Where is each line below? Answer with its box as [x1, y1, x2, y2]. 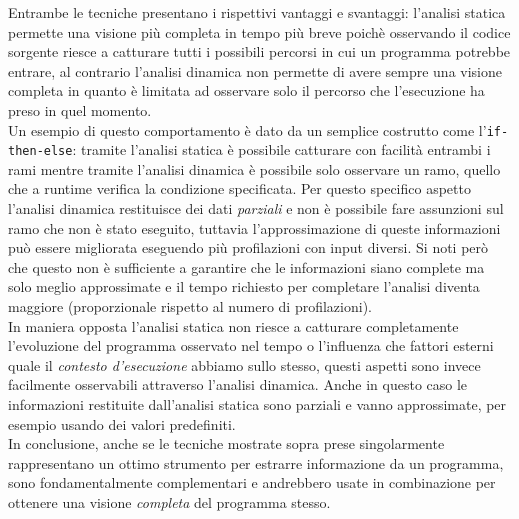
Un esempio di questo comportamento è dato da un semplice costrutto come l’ [8, 119, 487, 140]
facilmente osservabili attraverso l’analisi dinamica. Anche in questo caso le [8, 374, 468, 395]
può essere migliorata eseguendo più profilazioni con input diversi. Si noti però [8, 237, 489, 258]
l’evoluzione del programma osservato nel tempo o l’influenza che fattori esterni [8, 335, 494, 356]
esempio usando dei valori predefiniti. [8, 413, 236, 434]
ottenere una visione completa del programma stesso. [8, 491, 331, 512]
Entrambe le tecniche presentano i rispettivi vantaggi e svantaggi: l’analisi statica [8, 2, 506, 22]
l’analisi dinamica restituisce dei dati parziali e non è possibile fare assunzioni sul [8, 198, 504, 219]
